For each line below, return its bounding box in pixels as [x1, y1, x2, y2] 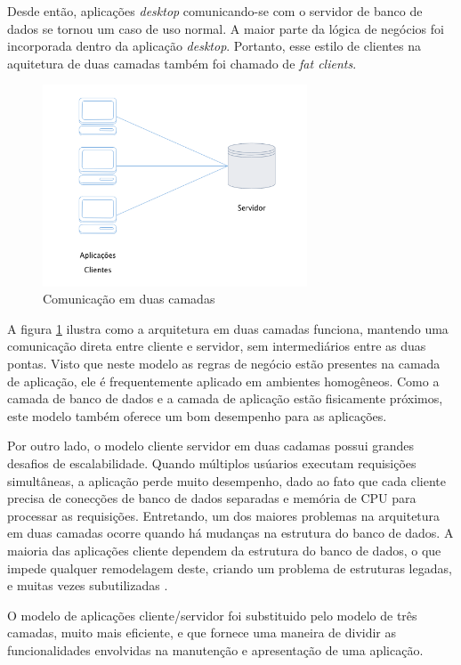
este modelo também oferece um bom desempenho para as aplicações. [7, 406, 387, 425]
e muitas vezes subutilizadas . [7, 576, 168, 595]
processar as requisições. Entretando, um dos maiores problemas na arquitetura [7, 506, 441, 524]
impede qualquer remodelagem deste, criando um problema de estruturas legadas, [7, 558, 452, 577]
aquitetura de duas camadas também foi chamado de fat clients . [7, 53, 357, 72]
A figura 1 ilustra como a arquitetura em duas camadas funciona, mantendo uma [7, 319, 449, 337]
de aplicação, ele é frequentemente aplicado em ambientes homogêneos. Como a [7, 371, 440, 390]
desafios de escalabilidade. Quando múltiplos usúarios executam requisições [7, 453, 417, 472]
